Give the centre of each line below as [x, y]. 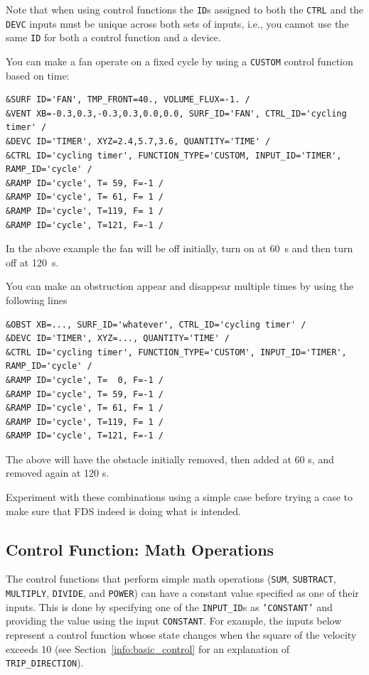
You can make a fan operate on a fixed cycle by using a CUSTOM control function [180, 61]
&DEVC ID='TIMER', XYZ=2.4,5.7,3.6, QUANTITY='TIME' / [138, 141]
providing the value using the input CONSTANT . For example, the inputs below [174, 621]
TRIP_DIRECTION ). [45, 663]
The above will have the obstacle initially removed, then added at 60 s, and [170, 459]
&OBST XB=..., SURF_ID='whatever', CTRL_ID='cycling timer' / [156, 324]
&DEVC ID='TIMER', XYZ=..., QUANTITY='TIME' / [118, 339]
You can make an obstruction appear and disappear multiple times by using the [180, 286]
